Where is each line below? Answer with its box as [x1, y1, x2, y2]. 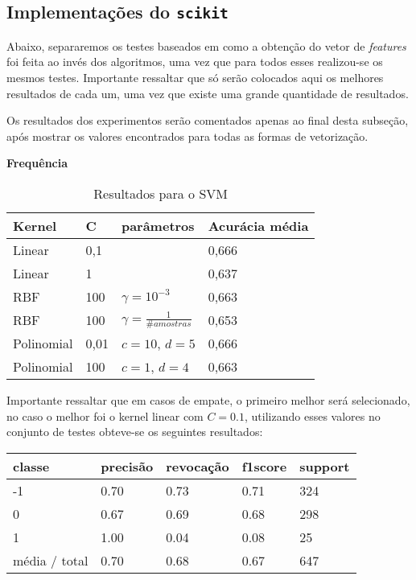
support [299, 456, 350, 475]
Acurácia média [208, 216, 309, 235]
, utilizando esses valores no [245, 407, 381, 424]
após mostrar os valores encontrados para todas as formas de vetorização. [6, 127, 369, 144]
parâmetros [121, 216, 195, 235]
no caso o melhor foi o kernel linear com [6, 407, 204, 424]
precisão [101, 456, 154, 475]
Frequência [6, 154, 68, 171]
